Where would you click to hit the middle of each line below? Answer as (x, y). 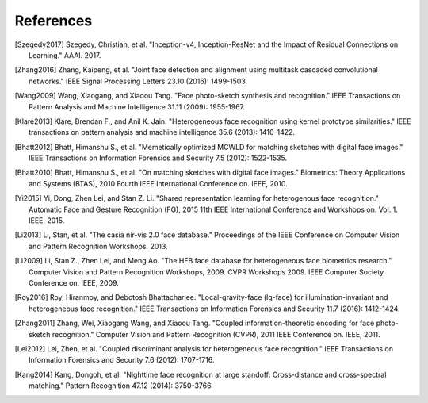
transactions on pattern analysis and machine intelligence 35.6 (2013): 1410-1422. (162, 132)
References (53, 21)
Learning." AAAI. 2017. (65, 55)
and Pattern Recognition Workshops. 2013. (98, 246)
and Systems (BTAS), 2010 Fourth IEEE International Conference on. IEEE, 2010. (159, 183)
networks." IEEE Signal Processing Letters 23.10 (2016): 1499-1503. (138, 81)
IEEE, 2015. (47, 221)
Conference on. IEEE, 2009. (74, 282)
